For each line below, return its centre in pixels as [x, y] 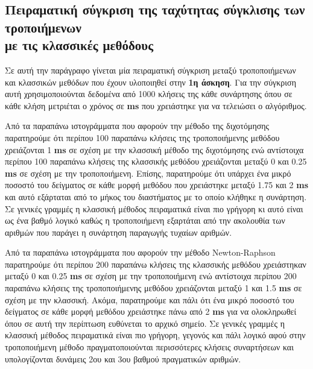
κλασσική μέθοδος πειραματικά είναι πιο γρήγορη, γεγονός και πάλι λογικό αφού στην [155, 335]
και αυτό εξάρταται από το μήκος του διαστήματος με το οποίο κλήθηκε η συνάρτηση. [156, 196]
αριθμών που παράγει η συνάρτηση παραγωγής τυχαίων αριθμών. [119, 232]
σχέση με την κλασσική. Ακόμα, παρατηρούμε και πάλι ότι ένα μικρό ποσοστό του [150, 299]
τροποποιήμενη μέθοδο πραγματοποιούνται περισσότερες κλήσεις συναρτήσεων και [149, 347]
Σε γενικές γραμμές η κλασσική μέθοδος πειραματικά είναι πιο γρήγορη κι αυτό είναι [154, 208]
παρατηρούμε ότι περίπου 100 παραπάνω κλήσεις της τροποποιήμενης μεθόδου [142, 137]
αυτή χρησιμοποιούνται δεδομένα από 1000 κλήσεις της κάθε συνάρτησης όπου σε [149, 94]
